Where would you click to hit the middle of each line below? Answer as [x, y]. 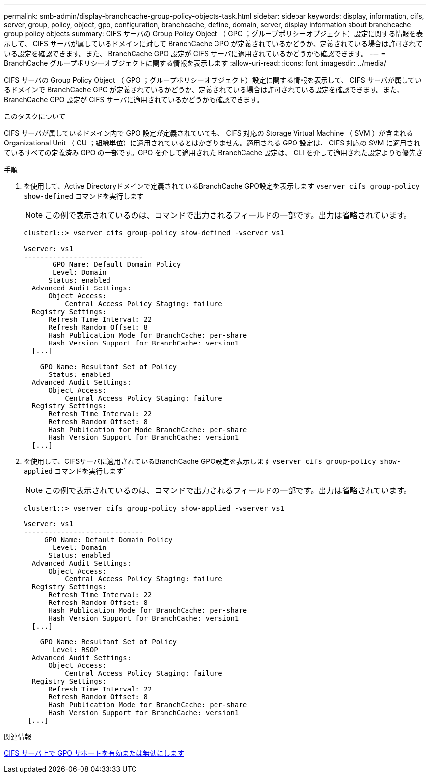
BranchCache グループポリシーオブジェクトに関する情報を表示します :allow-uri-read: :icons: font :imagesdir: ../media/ [195, 63]
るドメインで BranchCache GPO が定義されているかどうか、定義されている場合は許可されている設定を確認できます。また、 [204, 90]
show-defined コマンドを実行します [84, 196]
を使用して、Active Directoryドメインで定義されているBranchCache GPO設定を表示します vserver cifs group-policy [222, 186]
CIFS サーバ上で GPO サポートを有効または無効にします [94, 753]
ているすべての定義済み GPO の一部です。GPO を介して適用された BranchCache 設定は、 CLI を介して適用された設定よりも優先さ [213, 153]
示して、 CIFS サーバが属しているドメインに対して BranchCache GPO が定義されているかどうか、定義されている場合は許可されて [213, 43]
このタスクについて [35, 116]
